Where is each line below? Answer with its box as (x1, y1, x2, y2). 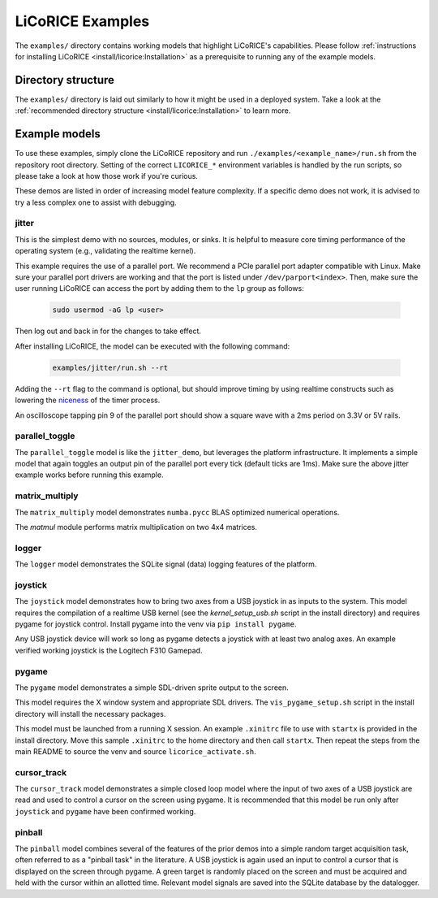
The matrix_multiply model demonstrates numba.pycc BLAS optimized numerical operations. (15, 507, 340, 517)
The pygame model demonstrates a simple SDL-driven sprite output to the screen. (15, 683, 290, 692)
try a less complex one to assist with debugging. (15, 197, 178, 207)
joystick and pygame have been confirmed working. (15, 806, 196, 816)
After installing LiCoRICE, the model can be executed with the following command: (15, 341, 290, 351)
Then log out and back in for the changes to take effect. (15, 326, 202, 336)
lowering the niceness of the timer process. (15, 395, 161, 406)
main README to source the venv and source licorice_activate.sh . (15, 746, 256, 756)
